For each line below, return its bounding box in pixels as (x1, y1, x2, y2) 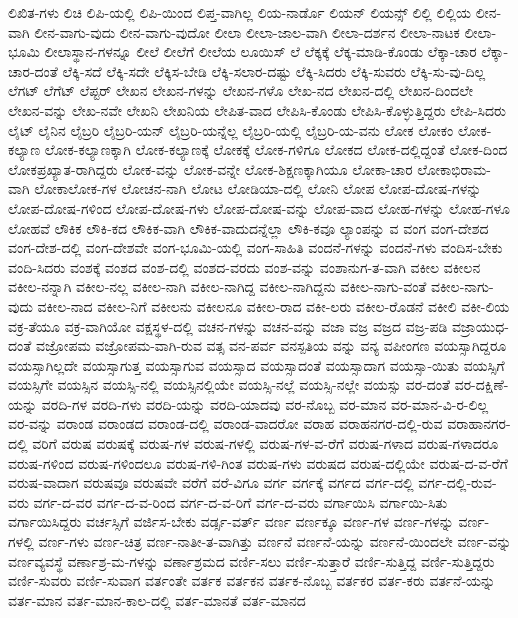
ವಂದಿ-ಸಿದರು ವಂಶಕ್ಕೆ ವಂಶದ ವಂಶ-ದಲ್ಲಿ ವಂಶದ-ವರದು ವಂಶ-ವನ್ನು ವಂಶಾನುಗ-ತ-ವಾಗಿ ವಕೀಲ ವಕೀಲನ (8, 256, 481, 277)
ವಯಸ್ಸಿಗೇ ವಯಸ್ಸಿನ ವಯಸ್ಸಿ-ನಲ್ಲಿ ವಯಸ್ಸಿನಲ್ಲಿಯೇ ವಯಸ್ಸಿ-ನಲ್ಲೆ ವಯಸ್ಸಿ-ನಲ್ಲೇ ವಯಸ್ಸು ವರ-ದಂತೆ (8, 374, 451, 395)
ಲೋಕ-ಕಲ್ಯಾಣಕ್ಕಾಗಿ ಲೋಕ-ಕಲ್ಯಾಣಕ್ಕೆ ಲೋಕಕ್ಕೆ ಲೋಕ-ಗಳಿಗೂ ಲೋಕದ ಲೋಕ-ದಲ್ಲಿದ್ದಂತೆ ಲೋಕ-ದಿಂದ (44, 139, 508, 160)
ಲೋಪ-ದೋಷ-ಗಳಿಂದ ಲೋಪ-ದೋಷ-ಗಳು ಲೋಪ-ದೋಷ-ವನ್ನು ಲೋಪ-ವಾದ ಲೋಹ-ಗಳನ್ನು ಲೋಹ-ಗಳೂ (8, 197, 510, 218)
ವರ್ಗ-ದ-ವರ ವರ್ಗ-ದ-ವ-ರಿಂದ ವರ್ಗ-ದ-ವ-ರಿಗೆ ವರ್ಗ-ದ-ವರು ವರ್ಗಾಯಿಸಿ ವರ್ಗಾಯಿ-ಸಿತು (33, 491, 448, 512)
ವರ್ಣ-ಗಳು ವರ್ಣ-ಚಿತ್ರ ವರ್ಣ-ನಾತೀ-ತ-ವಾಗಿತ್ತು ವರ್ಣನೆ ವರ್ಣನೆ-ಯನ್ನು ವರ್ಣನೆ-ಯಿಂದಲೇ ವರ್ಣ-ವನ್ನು (38, 531, 512, 552)
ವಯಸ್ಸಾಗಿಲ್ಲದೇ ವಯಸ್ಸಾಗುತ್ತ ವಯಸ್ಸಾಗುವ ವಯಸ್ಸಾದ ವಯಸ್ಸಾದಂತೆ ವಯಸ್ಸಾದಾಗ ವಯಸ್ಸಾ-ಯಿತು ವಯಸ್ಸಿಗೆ (8, 354, 505, 375)
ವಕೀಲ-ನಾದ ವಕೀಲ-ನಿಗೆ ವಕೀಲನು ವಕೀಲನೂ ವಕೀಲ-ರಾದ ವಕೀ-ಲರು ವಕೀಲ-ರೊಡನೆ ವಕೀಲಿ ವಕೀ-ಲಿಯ (37, 295, 510, 316)
